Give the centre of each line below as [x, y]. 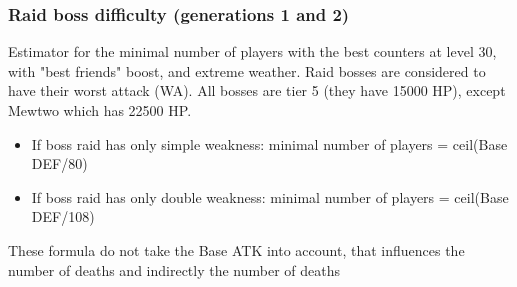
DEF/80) [59, 163]
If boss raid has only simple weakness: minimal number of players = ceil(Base [269, 143]
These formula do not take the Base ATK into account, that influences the [236, 249]
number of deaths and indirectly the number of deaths [174, 269]
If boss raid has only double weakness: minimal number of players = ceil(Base [270, 196]
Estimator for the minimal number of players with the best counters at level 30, [252, 51]
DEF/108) [63, 216]
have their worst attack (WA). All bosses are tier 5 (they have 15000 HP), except [257, 90]
